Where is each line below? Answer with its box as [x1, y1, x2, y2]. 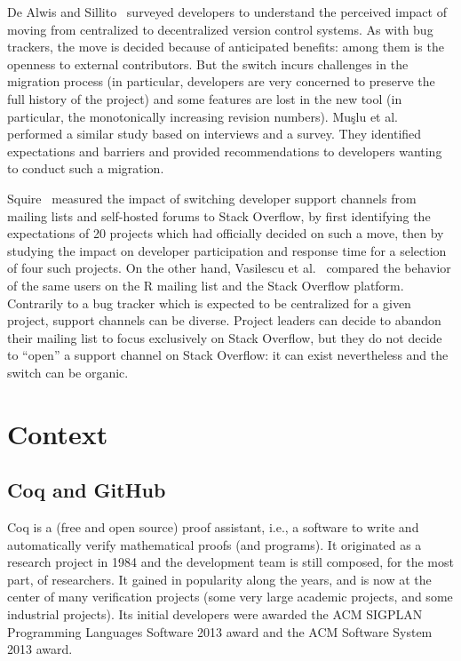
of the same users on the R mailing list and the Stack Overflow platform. [7, 275, 404, 294]
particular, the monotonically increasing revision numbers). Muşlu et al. [7, 107, 398, 125]
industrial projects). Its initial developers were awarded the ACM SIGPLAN [7, 605, 423, 624]
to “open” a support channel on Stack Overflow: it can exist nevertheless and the [7, 346, 449, 364]
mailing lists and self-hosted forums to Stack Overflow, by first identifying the [7, 206, 431, 225]
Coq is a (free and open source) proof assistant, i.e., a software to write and [7, 518, 419, 537]
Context [7, 415, 108, 451]
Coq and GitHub [7, 476, 166, 504]
